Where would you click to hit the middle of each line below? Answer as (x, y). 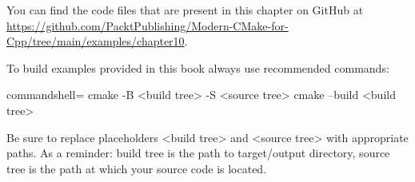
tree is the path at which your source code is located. (137, 168)
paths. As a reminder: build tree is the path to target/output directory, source (198, 153)
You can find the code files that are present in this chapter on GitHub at (185, 10)
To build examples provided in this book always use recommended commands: (198, 67)
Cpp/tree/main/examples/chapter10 (96, 41)
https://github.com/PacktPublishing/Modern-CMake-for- (148, 25)
